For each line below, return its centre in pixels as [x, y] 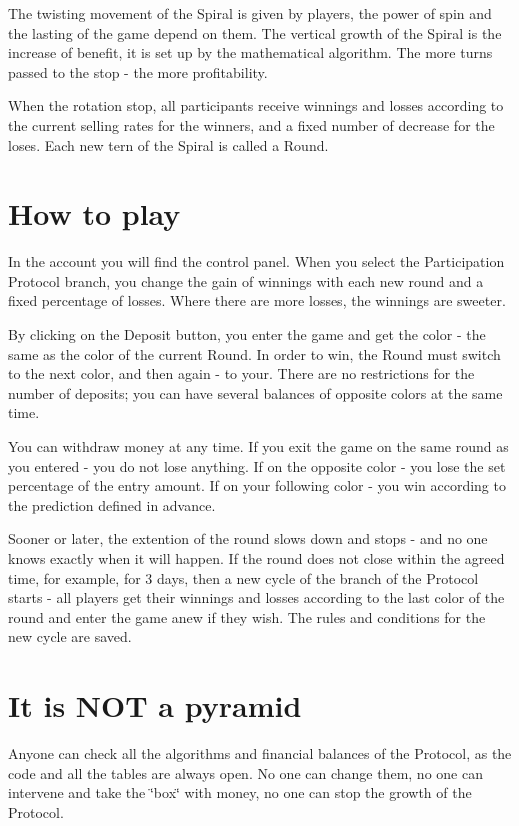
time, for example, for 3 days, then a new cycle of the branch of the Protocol [243, 577]
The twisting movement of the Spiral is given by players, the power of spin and [250, 13]
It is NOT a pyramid [155, 705]
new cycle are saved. [70, 636]
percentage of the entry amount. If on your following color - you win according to [257, 485]
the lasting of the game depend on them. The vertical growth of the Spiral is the [255, 32]
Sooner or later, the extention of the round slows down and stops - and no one [248, 538]
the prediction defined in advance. [112, 504]
